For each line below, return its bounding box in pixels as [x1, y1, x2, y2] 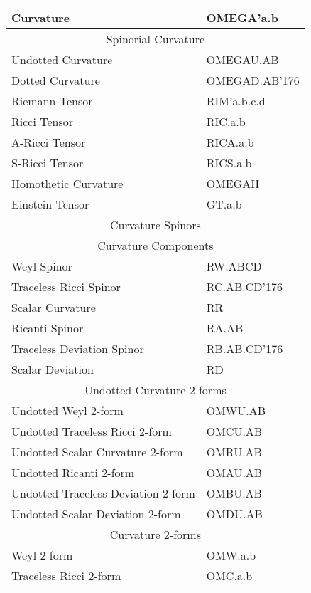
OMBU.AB [206, 485, 262, 501]
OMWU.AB [206, 402, 266, 419]
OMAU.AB [206, 464, 263, 481]
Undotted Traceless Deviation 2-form [11, 485, 195, 501]
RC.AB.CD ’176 [206, 278, 283, 295]
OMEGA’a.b [206, 9, 278, 26]
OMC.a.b [206, 567, 253, 584]
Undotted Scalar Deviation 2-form [11, 505, 181, 522]
